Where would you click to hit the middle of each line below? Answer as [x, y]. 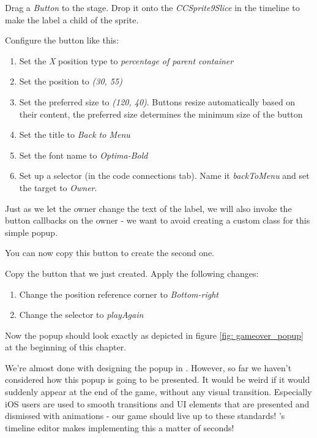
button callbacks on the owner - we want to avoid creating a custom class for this [158, 220]
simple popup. [32, 232]
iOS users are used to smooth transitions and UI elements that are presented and [157, 403]
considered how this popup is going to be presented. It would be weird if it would [158, 379]
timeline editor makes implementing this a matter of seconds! [120, 427]
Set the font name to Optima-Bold [84, 155]
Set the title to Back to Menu [75, 134]
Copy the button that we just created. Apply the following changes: [132, 273]
